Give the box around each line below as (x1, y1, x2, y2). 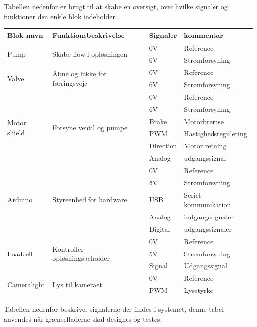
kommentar (184, 30, 223, 40)
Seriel (184, 189, 201, 200)
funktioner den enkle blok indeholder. (4, 11, 117, 21)
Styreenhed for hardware (52, 194, 127, 205)
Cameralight (7, 279, 45, 289)
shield (7, 127, 25, 137)
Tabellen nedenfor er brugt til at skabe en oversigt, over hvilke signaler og (4, 1, 228, 11)
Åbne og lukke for (52, 68, 107, 78)
